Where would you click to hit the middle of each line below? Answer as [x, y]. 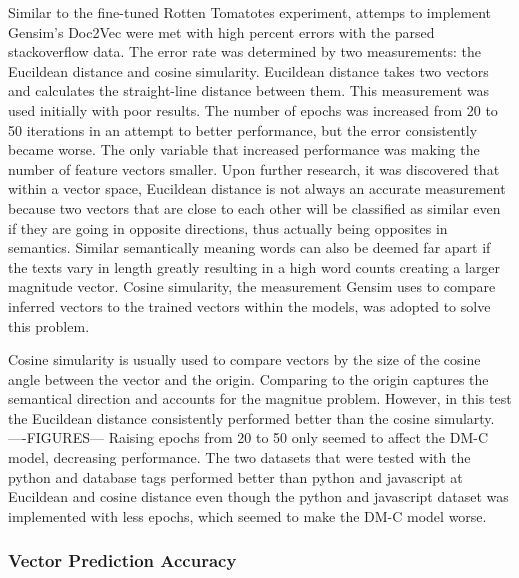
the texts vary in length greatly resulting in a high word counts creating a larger [254, 266]
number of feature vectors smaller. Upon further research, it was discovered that [254, 168]
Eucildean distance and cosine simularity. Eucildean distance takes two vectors [248, 70]
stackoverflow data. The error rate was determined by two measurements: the [245, 51]
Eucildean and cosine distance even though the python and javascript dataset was [258, 496]
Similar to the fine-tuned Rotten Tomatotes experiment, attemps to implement [250, 12]
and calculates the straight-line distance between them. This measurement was [249, 90]
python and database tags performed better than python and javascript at [235, 476]
